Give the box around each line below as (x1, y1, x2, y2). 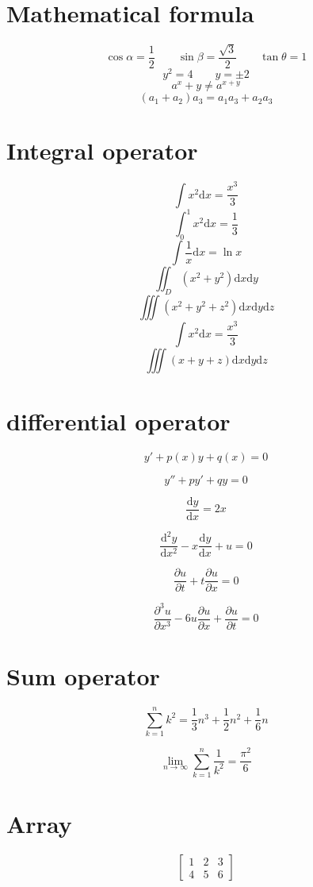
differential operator (6, 404, 231, 437)
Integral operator (6, 134, 198, 167)
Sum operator (6, 660, 160, 692)
